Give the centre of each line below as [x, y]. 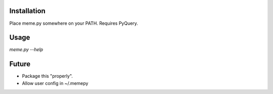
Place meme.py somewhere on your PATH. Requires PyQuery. [74, 23]
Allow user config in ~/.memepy [55, 83]
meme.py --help [26, 50]
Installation [27, 11]
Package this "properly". [48, 76]
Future [20, 64]
